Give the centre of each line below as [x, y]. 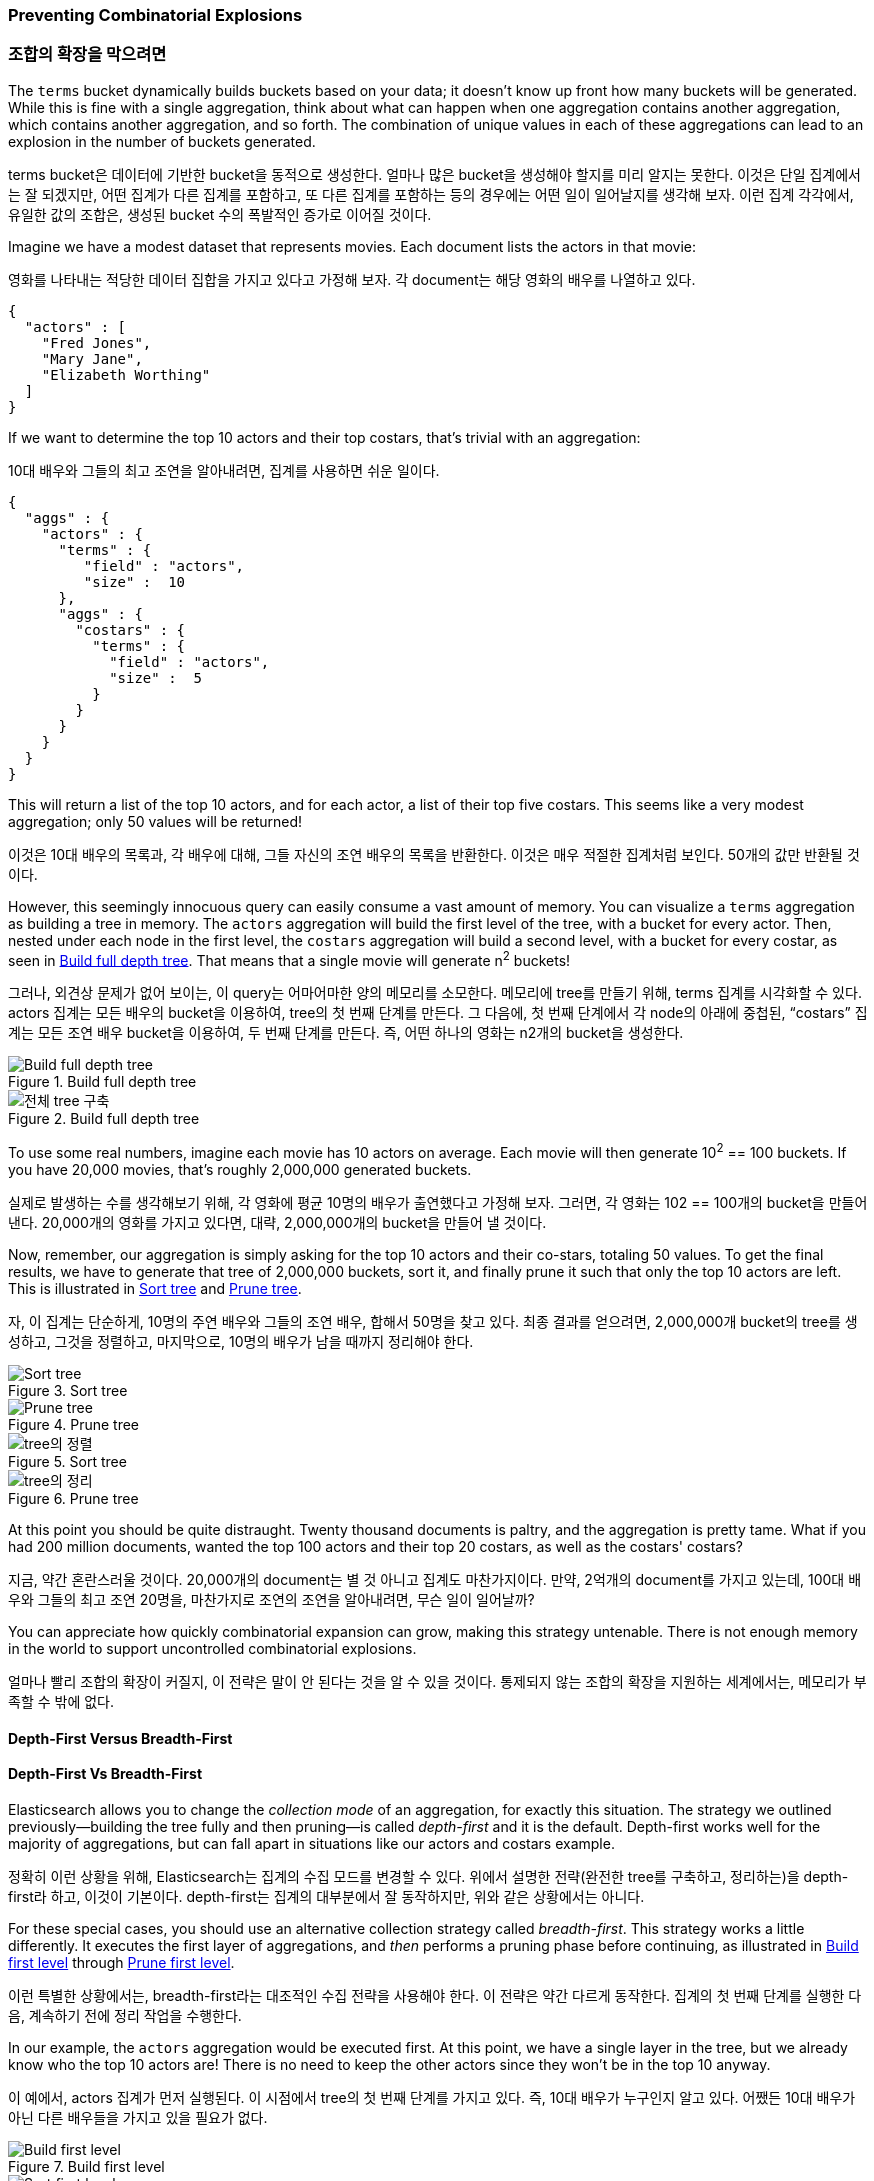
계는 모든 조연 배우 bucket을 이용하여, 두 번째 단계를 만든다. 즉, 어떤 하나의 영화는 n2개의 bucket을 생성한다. [346, 1033]
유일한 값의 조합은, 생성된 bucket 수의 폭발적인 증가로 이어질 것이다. [220, 214]
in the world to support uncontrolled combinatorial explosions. [212, 1649]
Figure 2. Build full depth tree [104, 1119]
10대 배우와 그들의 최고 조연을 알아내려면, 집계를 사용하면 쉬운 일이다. [224, 470]
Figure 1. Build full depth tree [102, 1082]
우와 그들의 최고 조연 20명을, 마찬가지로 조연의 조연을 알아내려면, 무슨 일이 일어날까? [271, 1600]
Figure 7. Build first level [86, 2166]
